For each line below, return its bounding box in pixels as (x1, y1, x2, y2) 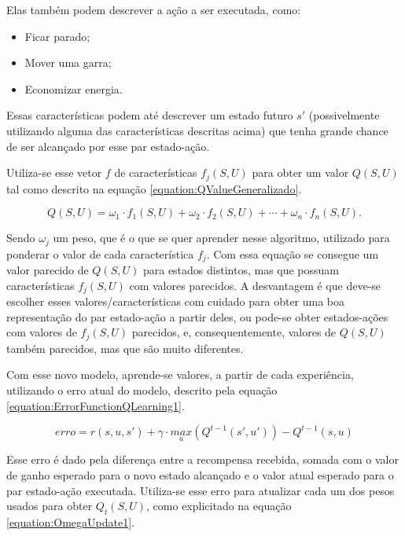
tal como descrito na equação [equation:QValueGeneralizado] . (6, 180, 302, 196)
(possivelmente (308, 107, 380, 123)
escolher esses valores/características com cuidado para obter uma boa (6, 293, 345, 310)
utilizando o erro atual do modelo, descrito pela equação (6, 381, 278, 398)
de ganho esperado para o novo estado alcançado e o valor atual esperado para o (6, 466, 394, 483)
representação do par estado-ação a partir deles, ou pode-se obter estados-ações (6, 308, 388, 325)
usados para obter (6, 497, 93, 514)
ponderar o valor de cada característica (6, 245, 194, 262)
